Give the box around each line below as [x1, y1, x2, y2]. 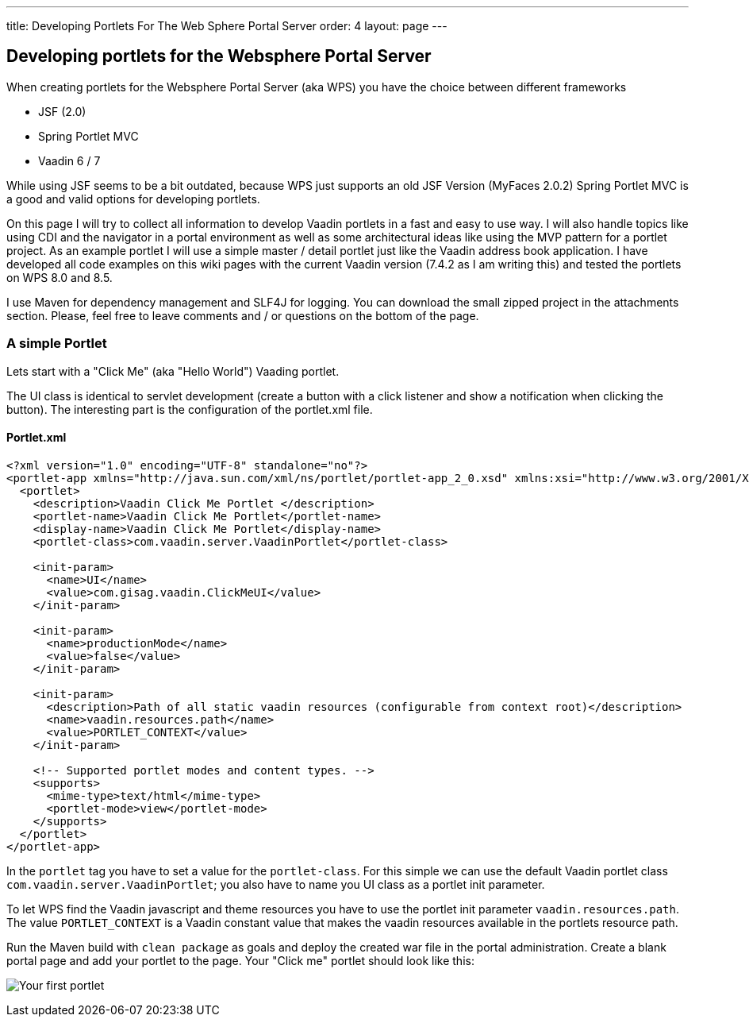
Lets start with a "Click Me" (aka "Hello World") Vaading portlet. [6, 364, 340, 378]
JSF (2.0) [38, 104, 86, 118]
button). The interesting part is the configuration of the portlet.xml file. [6, 402, 373, 416]
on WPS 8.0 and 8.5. [6, 270, 113, 284]
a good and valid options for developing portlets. [6, 191, 260, 206]
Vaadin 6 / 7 [38, 153, 101, 168]
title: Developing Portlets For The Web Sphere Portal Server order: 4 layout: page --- [6, 19, 447, 33]
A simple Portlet [6, 335, 107, 352]
